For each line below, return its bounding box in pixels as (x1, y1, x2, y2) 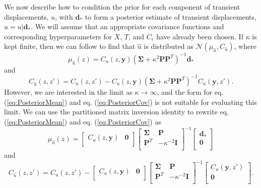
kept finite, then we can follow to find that (4, 41, 136, 51)
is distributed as (144, 41, 193, 51)
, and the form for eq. (157, 86, 224, 97)
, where (234, 41, 256, 51)
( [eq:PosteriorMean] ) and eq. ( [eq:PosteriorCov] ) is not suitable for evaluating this (4, 96, 257, 107)
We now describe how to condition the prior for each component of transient (4, 2, 240, 12)
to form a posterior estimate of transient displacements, (85, 11, 256, 22)
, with (55, 11, 73, 22)
